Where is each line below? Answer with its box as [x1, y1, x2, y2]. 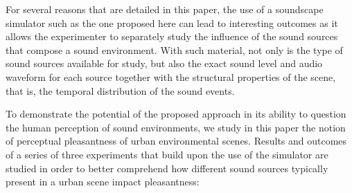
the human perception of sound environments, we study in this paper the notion [6, 120, 346, 134]
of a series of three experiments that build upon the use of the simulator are [6, 147, 328, 161]
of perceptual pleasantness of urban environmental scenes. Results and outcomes [6, 134, 347, 148]
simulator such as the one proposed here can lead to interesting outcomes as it [6, 15, 338, 30]
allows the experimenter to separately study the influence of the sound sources [6, 29, 338, 44]
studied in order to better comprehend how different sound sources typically [6, 160, 328, 175]
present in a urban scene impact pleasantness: [6, 174, 200, 189]
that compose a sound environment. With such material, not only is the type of [6, 42, 343, 57]
